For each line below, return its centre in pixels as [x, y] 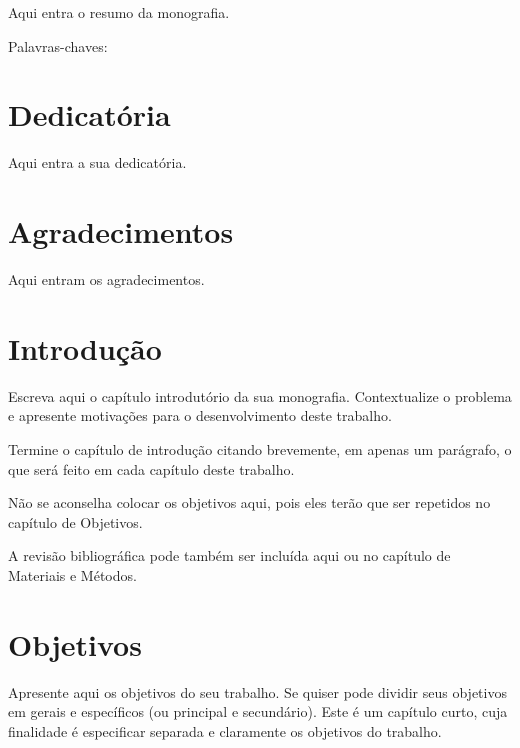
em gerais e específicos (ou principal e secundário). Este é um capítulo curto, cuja [258, 711]
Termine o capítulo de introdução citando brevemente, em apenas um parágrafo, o [260, 448]
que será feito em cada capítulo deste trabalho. [151, 468]
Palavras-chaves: [58, 45]
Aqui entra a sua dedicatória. [97, 162]
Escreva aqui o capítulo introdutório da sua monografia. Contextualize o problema [260, 395]
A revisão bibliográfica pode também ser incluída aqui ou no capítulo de [229, 555]
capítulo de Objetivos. [75, 521]
